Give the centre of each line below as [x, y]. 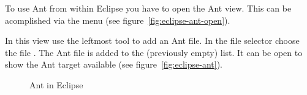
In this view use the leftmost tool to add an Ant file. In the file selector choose [152, 40]
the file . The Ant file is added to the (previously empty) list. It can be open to [154, 52]
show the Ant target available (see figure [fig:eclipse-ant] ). [114, 64]
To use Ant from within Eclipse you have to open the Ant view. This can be [148, 8]
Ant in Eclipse [56, 84]
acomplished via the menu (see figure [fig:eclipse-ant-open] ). [118, 20]
